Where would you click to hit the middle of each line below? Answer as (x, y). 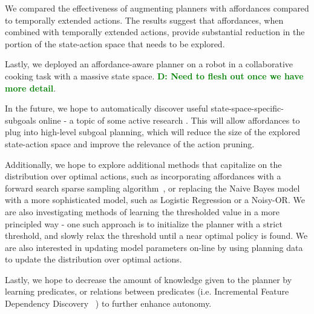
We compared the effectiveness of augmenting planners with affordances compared (157, 8)
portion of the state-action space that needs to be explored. (115, 43)
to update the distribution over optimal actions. (93, 259)
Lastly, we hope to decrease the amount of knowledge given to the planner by (149, 279)
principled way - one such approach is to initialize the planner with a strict (144, 223)
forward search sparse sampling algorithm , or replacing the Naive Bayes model (152, 188)
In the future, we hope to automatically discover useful (106, 108)
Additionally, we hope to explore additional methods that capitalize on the (143, 164)
